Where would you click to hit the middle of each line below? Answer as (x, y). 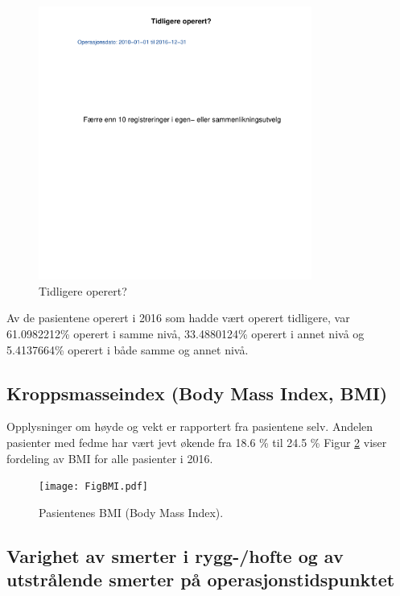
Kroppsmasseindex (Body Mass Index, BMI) (197, 393)
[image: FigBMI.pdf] (94, 487)
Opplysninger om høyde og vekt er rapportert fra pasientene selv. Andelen (190, 426)
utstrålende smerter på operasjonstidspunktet (201, 579)
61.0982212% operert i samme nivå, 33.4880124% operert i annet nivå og (186, 333)
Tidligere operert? (83, 290)
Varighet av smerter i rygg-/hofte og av (175, 555)
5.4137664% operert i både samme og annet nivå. (128, 349)
